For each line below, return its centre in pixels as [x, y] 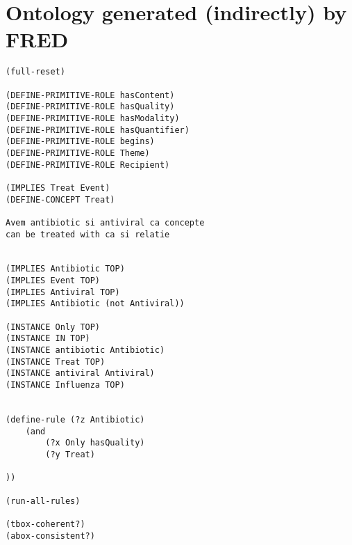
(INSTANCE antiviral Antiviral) [80, 373]
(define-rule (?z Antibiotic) [75, 420]
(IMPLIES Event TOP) [53, 281]
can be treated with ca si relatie [88, 234]
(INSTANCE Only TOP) [53, 327]
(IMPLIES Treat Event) [58, 188]
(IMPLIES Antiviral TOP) [63, 292]
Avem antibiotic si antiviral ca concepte [105, 222]
